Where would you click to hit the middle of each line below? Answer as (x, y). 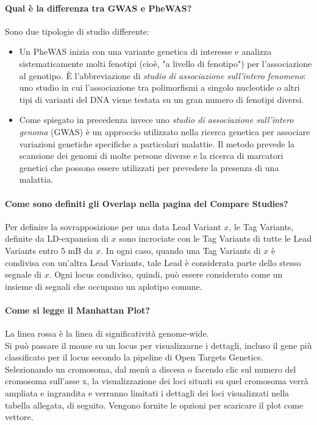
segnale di (23, 274)
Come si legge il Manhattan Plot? (77, 310)
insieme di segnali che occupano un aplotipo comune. (104, 286)
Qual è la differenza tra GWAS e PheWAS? (98, 8)
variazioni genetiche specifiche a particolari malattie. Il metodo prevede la (157, 143)
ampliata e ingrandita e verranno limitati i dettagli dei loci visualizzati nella (147, 393)
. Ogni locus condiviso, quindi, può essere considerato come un (166, 274)
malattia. (36, 179)
